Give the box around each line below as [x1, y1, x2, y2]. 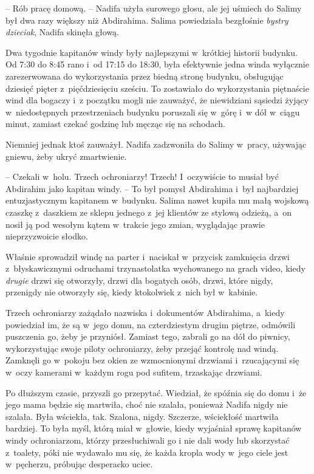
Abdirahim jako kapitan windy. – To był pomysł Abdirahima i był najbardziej [5, 182, 299, 194]
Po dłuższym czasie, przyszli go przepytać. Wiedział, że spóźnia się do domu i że [5, 386, 307, 399]
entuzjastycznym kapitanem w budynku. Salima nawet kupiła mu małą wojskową [5, 194, 309, 207]
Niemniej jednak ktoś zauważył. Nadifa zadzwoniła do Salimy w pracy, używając [5, 137, 307, 150]
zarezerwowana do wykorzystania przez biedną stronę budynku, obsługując [5, 69, 284, 82]
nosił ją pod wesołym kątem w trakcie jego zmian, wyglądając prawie [5, 218, 265, 230]
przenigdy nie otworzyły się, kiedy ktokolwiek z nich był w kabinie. [5, 286, 258, 298]
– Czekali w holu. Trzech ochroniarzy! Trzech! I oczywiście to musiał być [5, 170, 279, 183]
